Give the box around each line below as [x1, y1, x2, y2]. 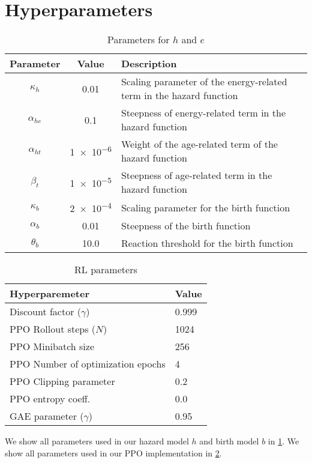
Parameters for [107, 32, 170, 47]
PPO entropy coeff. [10, 392, 91, 406]
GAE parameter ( [10, 409, 84, 423]
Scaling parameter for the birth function [121, 200, 290, 214]
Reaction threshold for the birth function [121, 236, 293, 250]
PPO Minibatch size [10, 339, 94, 354]
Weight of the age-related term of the [121, 137, 278, 151]
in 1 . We [268, 435, 299, 447]
